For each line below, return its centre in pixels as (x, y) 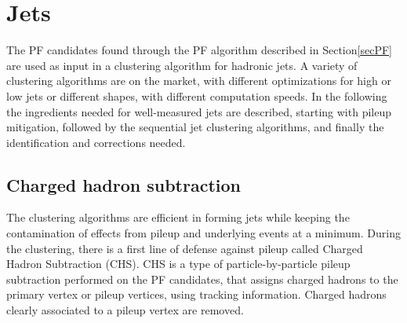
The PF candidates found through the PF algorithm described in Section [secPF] (199, 50)
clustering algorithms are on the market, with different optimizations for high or (199, 81)
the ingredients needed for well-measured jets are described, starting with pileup (199, 111)
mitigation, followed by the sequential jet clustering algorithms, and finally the (195, 127)
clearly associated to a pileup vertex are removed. (125, 310)
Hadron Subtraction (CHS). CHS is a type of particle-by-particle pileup (178, 264)
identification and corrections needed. (96, 142)
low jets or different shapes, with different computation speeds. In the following (197, 95)
